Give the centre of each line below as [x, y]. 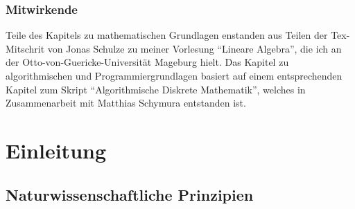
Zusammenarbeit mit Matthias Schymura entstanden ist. [126, 103]
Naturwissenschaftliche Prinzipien [130, 194]
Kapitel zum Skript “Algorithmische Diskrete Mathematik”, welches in [156, 89]
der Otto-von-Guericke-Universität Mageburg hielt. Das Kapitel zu [147, 62]
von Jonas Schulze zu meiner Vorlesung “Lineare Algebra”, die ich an [194, 48]
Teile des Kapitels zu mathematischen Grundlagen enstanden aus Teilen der [167, 35]
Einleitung [56, 150]
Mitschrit [25, 48]
